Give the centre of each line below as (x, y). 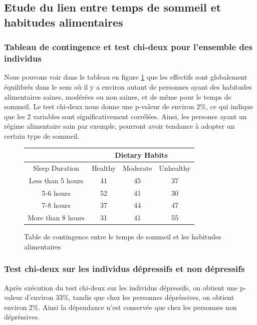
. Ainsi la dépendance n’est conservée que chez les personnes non (138, 307)
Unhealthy (175, 168)
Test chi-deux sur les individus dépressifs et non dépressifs (124, 269)
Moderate (137, 168)
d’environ (39, 297)
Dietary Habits (141, 154)
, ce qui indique (229, 106)
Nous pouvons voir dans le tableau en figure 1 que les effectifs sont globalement (126, 77)
